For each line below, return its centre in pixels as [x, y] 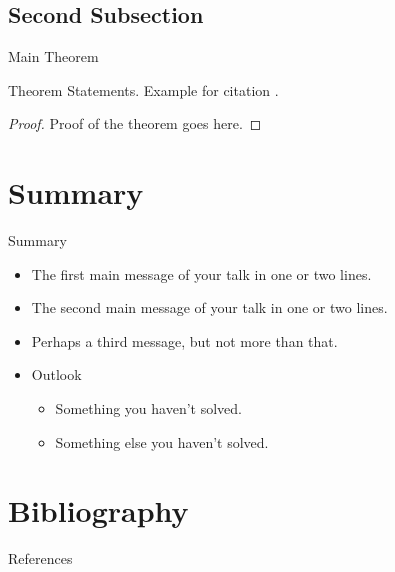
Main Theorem [53, 56]
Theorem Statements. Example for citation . [143, 89]
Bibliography [98, 510]
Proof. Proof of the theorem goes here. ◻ [135, 123]
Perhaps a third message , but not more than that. [184, 340]
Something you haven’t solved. [148, 408]
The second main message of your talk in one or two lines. [209, 307]
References [40, 558]
